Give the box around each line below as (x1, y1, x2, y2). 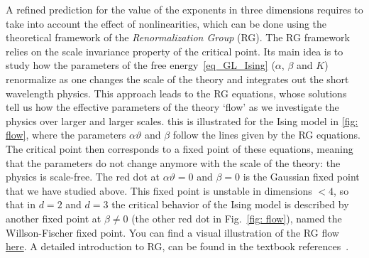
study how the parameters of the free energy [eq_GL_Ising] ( (6, 58, 275, 72)
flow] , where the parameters (6, 127, 126, 142)
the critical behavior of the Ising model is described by (111, 197, 349, 212)
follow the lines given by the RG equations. (172, 127, 360, 142)
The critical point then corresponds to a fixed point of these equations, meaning (6, 141, 353, 156)
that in (6, 197, 36, 212)
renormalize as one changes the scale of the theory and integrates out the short (6, 71, 349, 86)
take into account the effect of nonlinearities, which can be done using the (6, 16, 327, 31)
